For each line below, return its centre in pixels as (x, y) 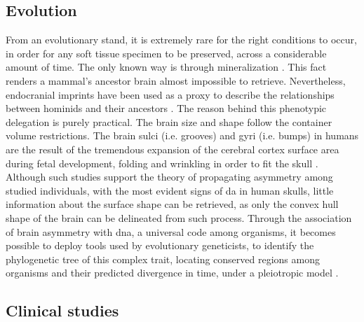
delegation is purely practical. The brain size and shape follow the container (169, 121)
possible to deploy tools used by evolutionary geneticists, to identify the (160, 245)
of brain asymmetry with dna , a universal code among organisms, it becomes (171, 231)
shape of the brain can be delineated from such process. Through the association (179, 217)
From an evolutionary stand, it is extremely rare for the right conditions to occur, (181, 40)
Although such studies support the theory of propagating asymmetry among (169, 177)
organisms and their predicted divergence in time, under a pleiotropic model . (172, 273)
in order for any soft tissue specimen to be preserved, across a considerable (166, 53)
